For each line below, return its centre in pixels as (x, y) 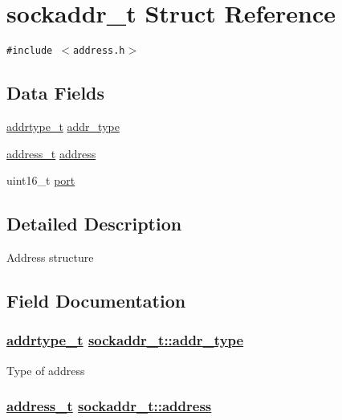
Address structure (50, 257)
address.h (99, 51)
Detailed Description (94, 224)
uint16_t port (41, 180)
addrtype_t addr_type (63, 126)
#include (30, 51)
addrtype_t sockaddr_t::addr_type (125, 340)
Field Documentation (96, 300)
